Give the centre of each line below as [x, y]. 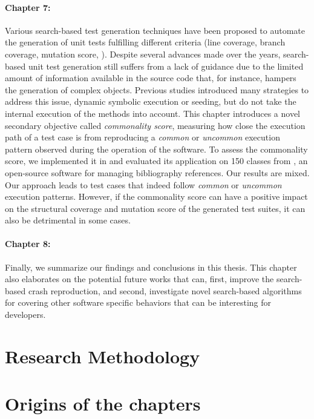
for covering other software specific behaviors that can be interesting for [138, 302]
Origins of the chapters [103, 404]
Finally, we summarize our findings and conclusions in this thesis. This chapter [151, 267]
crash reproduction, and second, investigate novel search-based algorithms [165, 290]
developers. [25, 315]
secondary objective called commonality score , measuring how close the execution [155, 125]
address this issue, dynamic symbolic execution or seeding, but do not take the [151, 101]
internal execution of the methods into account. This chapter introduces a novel [153, 113]
